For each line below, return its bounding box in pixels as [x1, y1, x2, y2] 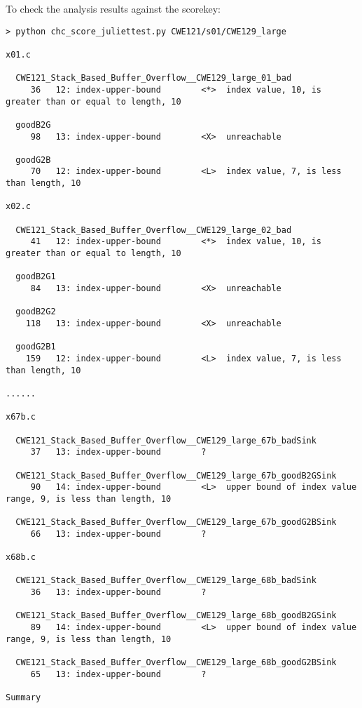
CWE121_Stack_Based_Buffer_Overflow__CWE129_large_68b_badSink [15, 575, 316, 586]
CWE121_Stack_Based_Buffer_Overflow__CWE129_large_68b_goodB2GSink [15, 610, 337, 621]
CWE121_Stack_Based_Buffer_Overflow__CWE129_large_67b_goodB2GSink [15, 470, 337, 481]
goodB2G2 [15, 307, 56, 317]
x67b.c [6, 412, 36, 422]
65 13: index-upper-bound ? [30, 669, 207, 679]
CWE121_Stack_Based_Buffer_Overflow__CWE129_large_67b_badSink [15, 435, 316, 446]
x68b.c [6, 552, 36, 563]
